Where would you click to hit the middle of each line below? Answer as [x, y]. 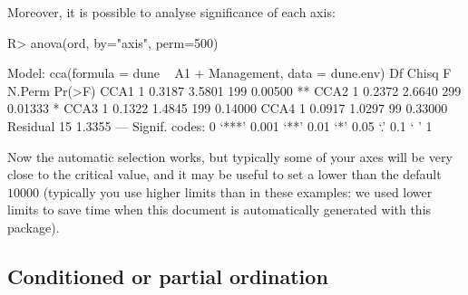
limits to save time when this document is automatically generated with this [219, 209]
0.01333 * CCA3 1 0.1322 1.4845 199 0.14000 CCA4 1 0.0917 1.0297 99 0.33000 [228, 108]
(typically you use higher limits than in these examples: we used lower [238, 191]
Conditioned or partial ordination [168, 276]
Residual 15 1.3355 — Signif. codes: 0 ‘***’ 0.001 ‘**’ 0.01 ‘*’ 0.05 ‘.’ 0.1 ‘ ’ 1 [220, 125]
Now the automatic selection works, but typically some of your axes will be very [230, 156]
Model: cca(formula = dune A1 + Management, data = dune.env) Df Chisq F [229, 73]
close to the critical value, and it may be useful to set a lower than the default [224, 174]
